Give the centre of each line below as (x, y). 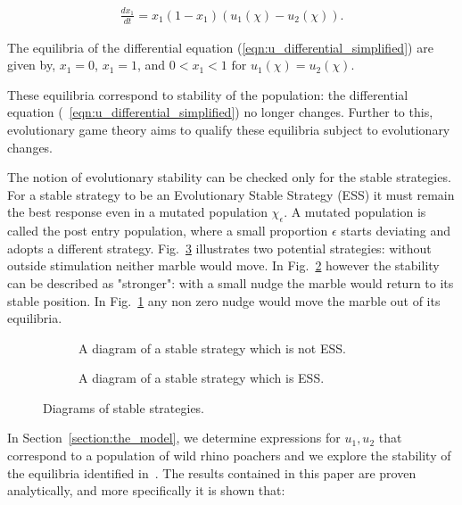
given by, (32, 65)
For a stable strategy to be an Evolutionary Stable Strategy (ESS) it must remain (231, 194)
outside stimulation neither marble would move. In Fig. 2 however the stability (223, 265)
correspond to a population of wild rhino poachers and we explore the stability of (229, 455)
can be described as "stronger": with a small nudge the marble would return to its (231, 282)
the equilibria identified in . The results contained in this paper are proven (212, 472)
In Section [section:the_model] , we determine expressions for (174, 438)
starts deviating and (396, 231)
